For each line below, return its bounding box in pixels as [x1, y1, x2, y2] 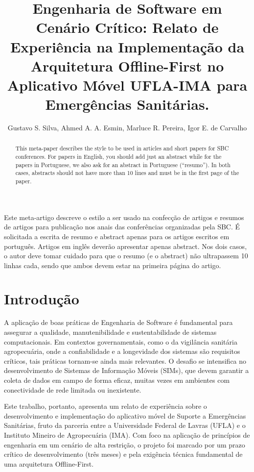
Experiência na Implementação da [10, 36, 245, 56]
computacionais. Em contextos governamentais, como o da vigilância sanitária [4, 336, 237, 347]
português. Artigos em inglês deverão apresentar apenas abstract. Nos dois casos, [4, 241, 247, 251]
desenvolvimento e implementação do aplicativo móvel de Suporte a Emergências [4, 410, 246, 421]
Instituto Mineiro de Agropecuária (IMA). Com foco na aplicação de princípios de [4, 429, 250, 440]
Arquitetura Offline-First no [30, 55, 224, 75]
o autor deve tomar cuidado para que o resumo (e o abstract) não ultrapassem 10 [4, 250, 248, 261]
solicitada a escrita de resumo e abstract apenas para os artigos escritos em [4, 231, 230, 241]
